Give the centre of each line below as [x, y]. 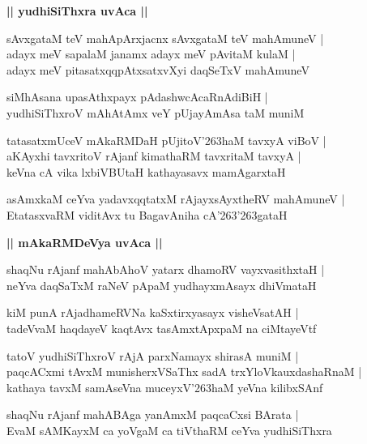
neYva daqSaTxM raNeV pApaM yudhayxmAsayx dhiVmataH [162, 285]
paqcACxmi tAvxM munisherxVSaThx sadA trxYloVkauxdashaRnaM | [184, 371]
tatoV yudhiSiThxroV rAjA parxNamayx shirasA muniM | [153, 355]
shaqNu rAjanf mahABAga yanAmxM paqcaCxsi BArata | [153, 414]
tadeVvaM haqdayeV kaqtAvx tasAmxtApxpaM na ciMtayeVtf [162, 328]
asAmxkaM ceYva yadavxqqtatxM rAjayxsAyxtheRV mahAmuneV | [176, 199]
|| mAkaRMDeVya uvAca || [85, 242]
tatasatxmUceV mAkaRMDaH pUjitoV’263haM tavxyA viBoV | [166, 140]
